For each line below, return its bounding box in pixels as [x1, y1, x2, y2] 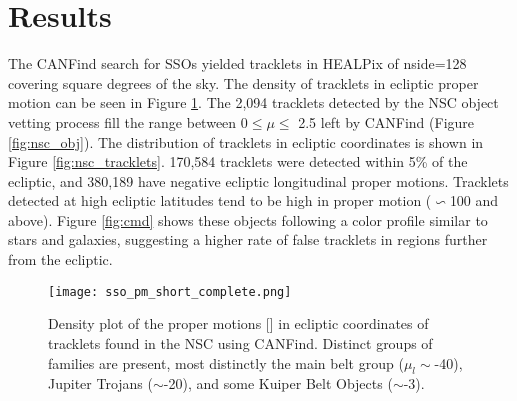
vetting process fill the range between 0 [8, 111, 248, 132]
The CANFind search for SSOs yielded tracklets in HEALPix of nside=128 [8, 53, 467, 74]
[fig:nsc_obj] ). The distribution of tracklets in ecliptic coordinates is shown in [8, 131, 484, 152]
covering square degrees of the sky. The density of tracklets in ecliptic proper [8, 72, 479, 93]
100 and [449, 190, 499, 211]
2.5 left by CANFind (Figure [298, 111, 475, 132]
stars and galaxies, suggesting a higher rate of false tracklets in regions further [8, 229, 488, 250]
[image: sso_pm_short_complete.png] [48, 284, 292, 299]
